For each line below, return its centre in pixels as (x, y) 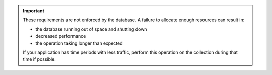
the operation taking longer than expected (79, 43)
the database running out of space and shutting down (91, 29)
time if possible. (40, 59)
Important (34, 11)
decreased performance (61, 36)
